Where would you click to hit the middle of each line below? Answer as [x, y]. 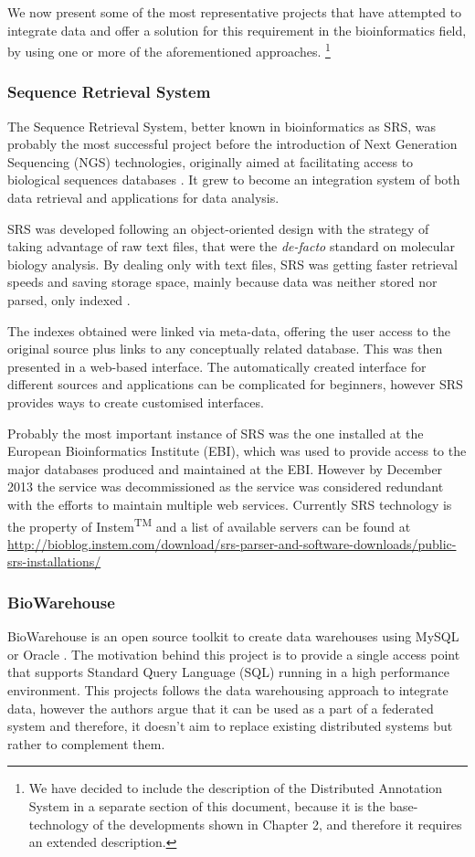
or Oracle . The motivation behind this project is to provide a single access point [234, 654]
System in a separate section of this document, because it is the [207, 805]
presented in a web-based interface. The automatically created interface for [217, 366]
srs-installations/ [54, 561]
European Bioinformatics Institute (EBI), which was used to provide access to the [237, 451]
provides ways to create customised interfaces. [136, 402]
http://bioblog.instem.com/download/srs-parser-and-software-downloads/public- [232, 543]
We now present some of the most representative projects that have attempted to [235, 12]
